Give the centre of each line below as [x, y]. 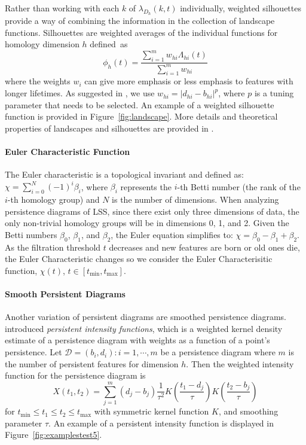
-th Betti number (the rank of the [239, 186]
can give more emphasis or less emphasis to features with [189, 81]
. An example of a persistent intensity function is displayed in [161, 423]
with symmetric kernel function [152, 411]
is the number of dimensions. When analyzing [195, 199]
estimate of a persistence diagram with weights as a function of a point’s [137, 340]
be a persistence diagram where [218, 352]
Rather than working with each [62, 8]
